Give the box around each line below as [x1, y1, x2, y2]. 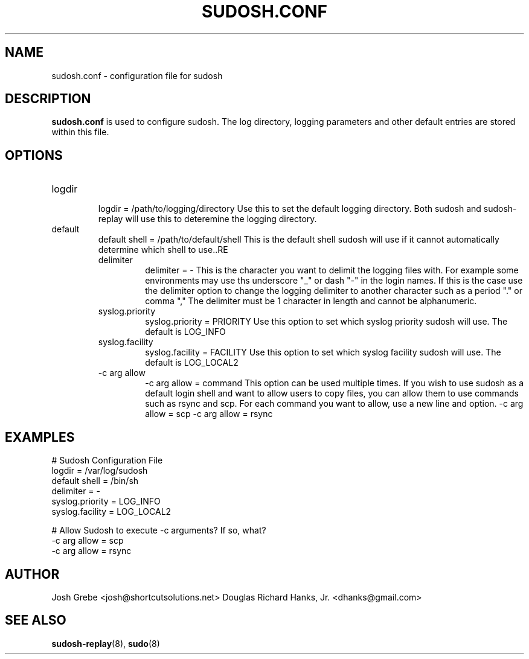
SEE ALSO [5, 613, 66, 628]
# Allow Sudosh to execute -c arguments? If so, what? [51, 525, 266, 536]
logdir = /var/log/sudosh [51, 465, 148, 476]
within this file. [51, 127, 109, 138]
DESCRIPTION [5, 91, 91, 107]
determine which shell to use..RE [98, 244, 228, 255]
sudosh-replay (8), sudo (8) [51, 638, 160, 649]
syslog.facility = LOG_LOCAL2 [51, 506, 172, 517]
